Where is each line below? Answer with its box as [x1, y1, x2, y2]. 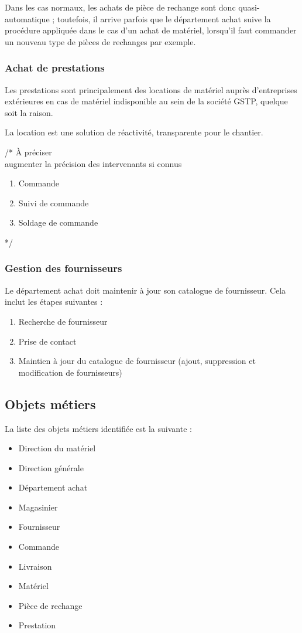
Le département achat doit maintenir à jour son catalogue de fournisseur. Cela [5, 284, 286, 296]
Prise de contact [18, 335, 77, 347]
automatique [5, 12, 50, 25]
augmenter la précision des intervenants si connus [5, 157, 182, 169]
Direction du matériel [18, 442, 96, 454]
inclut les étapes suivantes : [5, 295, 103, 308]
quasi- [238, 1, 260, 13]
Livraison [18, 560, 52, 572]
